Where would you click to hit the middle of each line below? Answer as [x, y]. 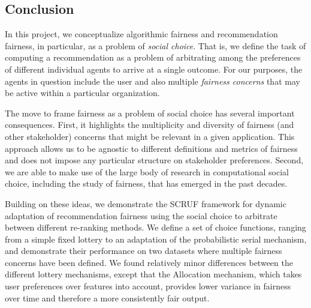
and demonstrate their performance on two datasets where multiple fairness [144, 251]
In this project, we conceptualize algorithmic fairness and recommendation [141, 34]
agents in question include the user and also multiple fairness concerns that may [153, 81]
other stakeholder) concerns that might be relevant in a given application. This [150, 136]
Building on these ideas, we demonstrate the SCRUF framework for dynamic [146, 203]
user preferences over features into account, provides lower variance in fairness [148, 286]
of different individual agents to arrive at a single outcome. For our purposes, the [154, 69]
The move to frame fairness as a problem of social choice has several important [150, 113]
